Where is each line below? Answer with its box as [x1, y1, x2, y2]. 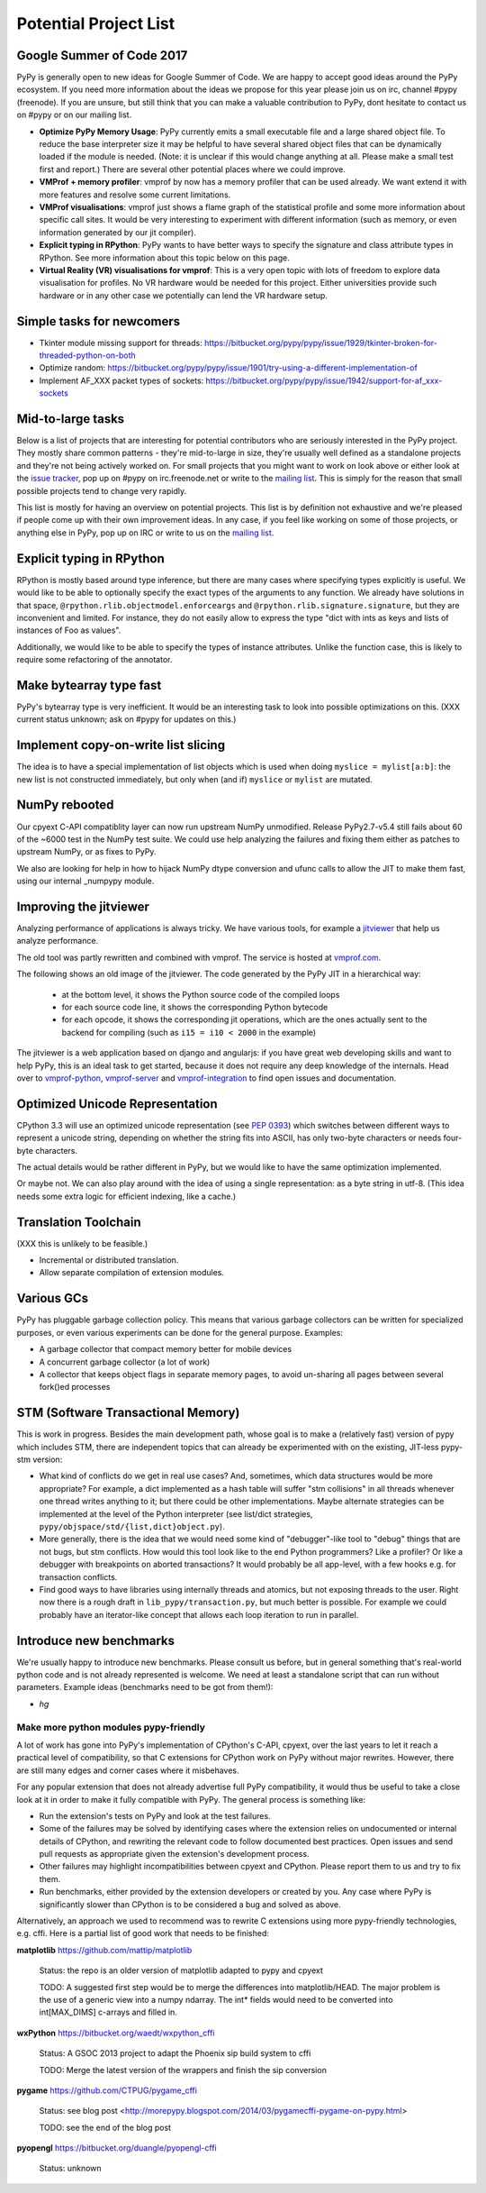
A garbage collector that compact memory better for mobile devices [39, 1344, 292, 1355]
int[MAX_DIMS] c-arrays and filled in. [39, 2006, 177, 2018]
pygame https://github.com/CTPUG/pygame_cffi [16, 2085, 198, 2096]
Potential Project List [16, 14, 175, 33]
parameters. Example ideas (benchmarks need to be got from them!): [16, 1682, 274, 1693]
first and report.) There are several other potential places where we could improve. [39, 163, 346, 175]
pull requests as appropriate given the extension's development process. [39, 1849, 310, 1859]
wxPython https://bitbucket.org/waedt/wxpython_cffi [16, 2027, 215, 2038]
